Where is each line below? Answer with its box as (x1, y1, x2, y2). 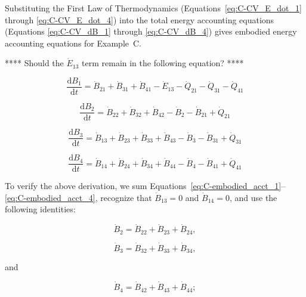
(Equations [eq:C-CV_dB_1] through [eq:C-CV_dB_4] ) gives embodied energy (5, 25, 297, 38)
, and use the (229, 191, 277, 203)
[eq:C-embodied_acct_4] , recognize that (5, 191, 152, 203)
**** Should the (5, 57, 64, 69)
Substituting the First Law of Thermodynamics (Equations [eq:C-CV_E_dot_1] (5, 2, 302, 14)
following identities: (5, 203, 76, 215)
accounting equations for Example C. (5, 36, 141, 49)
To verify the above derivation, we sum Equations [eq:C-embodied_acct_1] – (5, 180, 286, 192)
